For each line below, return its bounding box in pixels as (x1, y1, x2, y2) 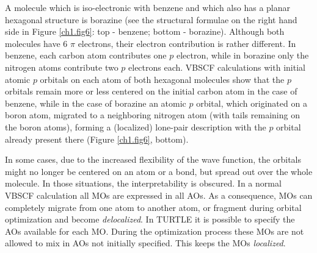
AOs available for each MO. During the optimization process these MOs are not (5, 224, 304, 237)
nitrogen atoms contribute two (5, 60, 118, 73)
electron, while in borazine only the (176, 49, 309, 62)
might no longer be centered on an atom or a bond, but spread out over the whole (5, 165, 313, 177)
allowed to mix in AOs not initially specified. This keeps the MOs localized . (5, 237, 286, 249)
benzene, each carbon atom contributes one (5, 49, 167, 62)
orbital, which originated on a (196, 96, 307, 109)
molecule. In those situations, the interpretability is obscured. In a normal (5, 177, 282, 190)
